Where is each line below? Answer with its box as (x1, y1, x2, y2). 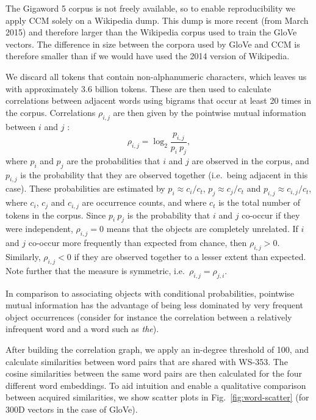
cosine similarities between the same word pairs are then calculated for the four (5, 367, 302, 380)
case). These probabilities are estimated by (5, 182, 165, 195)
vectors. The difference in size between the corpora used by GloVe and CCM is (5, 37, 300, 50)
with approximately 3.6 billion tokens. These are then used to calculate (5, 82, 271, 95)
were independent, (5, 222, 73, 235)
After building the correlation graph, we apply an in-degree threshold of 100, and (5, 342, 309, 355)
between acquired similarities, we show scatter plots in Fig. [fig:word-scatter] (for (5, 391, 309, 404)
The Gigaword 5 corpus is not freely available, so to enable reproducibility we (5, 2, 295, 14)
